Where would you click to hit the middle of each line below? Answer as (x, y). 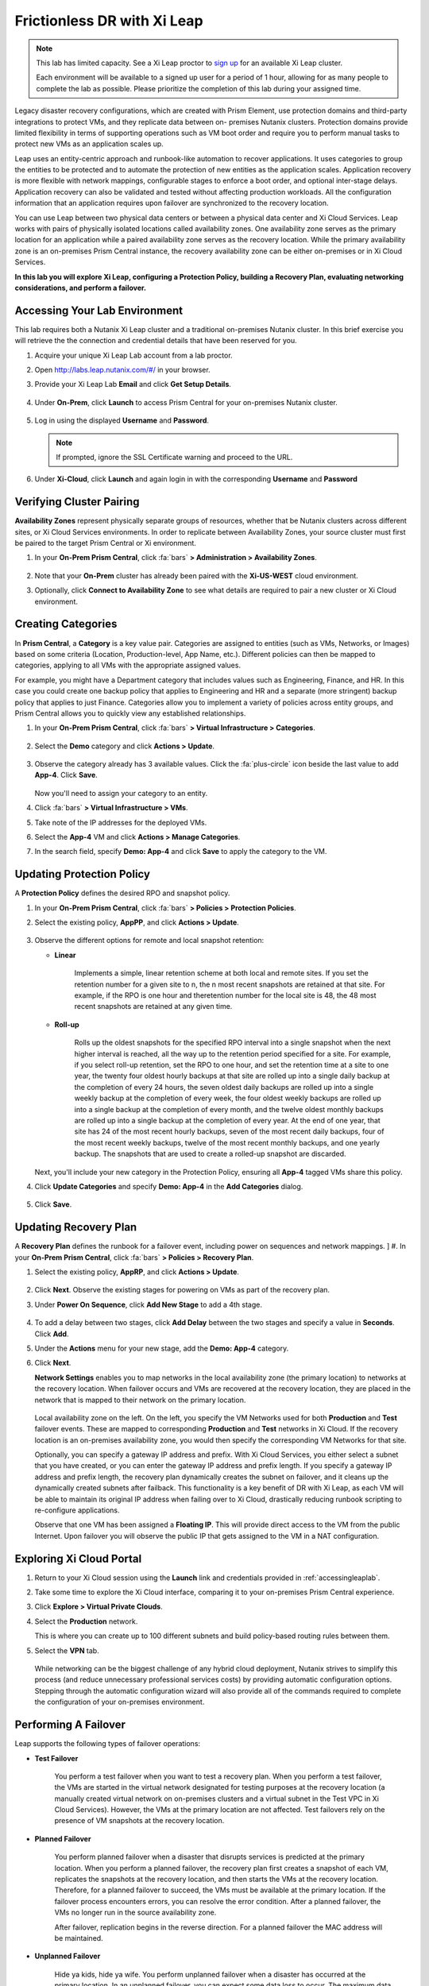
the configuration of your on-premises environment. (120, 1702)
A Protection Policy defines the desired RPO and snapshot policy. (122, 893)
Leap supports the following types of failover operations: (108, 1744)
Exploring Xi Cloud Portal (78, 1558)
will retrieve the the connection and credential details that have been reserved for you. (156, 341)
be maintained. (79, 1938)
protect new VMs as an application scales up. (89, 144)
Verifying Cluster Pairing (77, 502)
